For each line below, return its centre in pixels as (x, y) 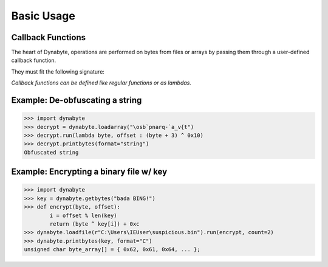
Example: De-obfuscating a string (77, 100)
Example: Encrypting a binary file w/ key (89, 172)
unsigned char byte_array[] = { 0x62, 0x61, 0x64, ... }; (112, 250)
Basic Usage (43, 16)
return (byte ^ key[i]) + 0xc (94, 224)
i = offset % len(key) (84, 215)
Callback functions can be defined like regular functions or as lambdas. (101, 83)
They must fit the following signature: (58, 71)
